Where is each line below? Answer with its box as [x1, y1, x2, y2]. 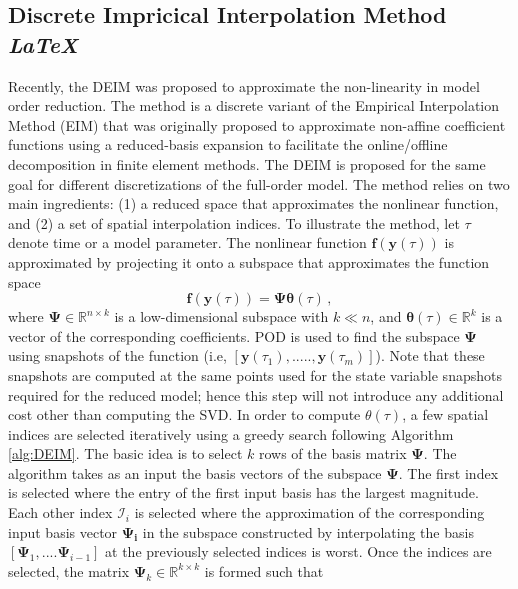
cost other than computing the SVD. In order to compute [8, 404, 361, 425]
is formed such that [204, 560, 324, 581]
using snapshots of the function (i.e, [8, 345, 227, 366]
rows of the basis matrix [258, 443, 407, 464]
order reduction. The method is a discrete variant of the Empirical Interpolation [8, 95, 500, 116]
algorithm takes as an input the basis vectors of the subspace [8, 462, 382, 483]
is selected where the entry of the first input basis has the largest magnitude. [8, 482, 479, 503]
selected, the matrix [8, 560, 130, 581]
